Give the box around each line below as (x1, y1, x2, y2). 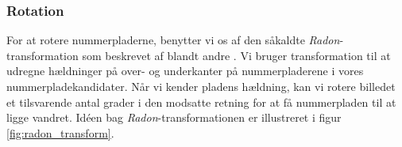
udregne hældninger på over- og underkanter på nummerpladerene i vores (6, 62, 364, 79)
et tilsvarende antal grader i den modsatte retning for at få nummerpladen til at (6, 93, 396, 110)
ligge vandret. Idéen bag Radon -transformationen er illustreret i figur (6, 109, 342, 126)
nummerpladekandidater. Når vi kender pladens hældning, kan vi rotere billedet (6, 78, 396, 94)
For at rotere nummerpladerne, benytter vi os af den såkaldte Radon (6, 32, 340, 48)
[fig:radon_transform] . (6, 124, 114, 141)
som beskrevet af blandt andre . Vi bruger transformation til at (82, 47, 391, 63)
